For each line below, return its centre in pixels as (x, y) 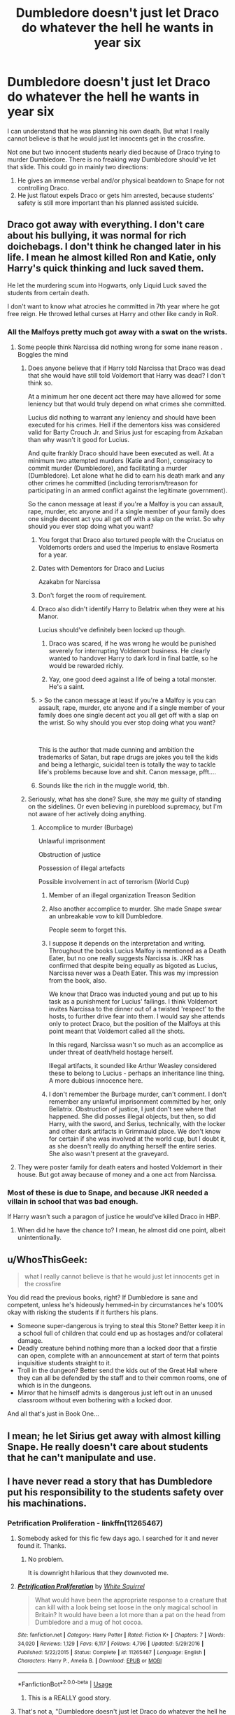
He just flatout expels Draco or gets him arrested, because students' (116, 195)
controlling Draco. (43, 187)
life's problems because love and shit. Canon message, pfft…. (127, 772)
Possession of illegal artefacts (81, 868)
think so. (40, 383)
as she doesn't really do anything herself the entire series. (133, 1146)
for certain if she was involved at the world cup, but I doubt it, (137, 1139)
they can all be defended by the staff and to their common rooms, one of (122, 1378)
